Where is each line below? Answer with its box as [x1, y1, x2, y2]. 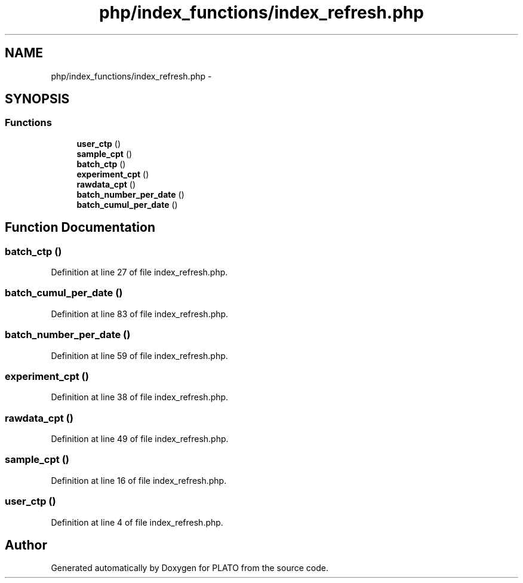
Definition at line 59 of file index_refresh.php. [51, 350, 228, 361]
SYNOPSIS [5, 91, 70, 107]
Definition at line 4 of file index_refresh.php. [51, 517, 223, 527]
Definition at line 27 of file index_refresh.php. [51, 267, 228, 278]
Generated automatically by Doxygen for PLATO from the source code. [51, 563, 328, 573]
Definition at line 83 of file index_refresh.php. [51, 308, 229, 319]
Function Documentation [5, 220, 155, 235]
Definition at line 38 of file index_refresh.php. [51, 392, 229, 403]
